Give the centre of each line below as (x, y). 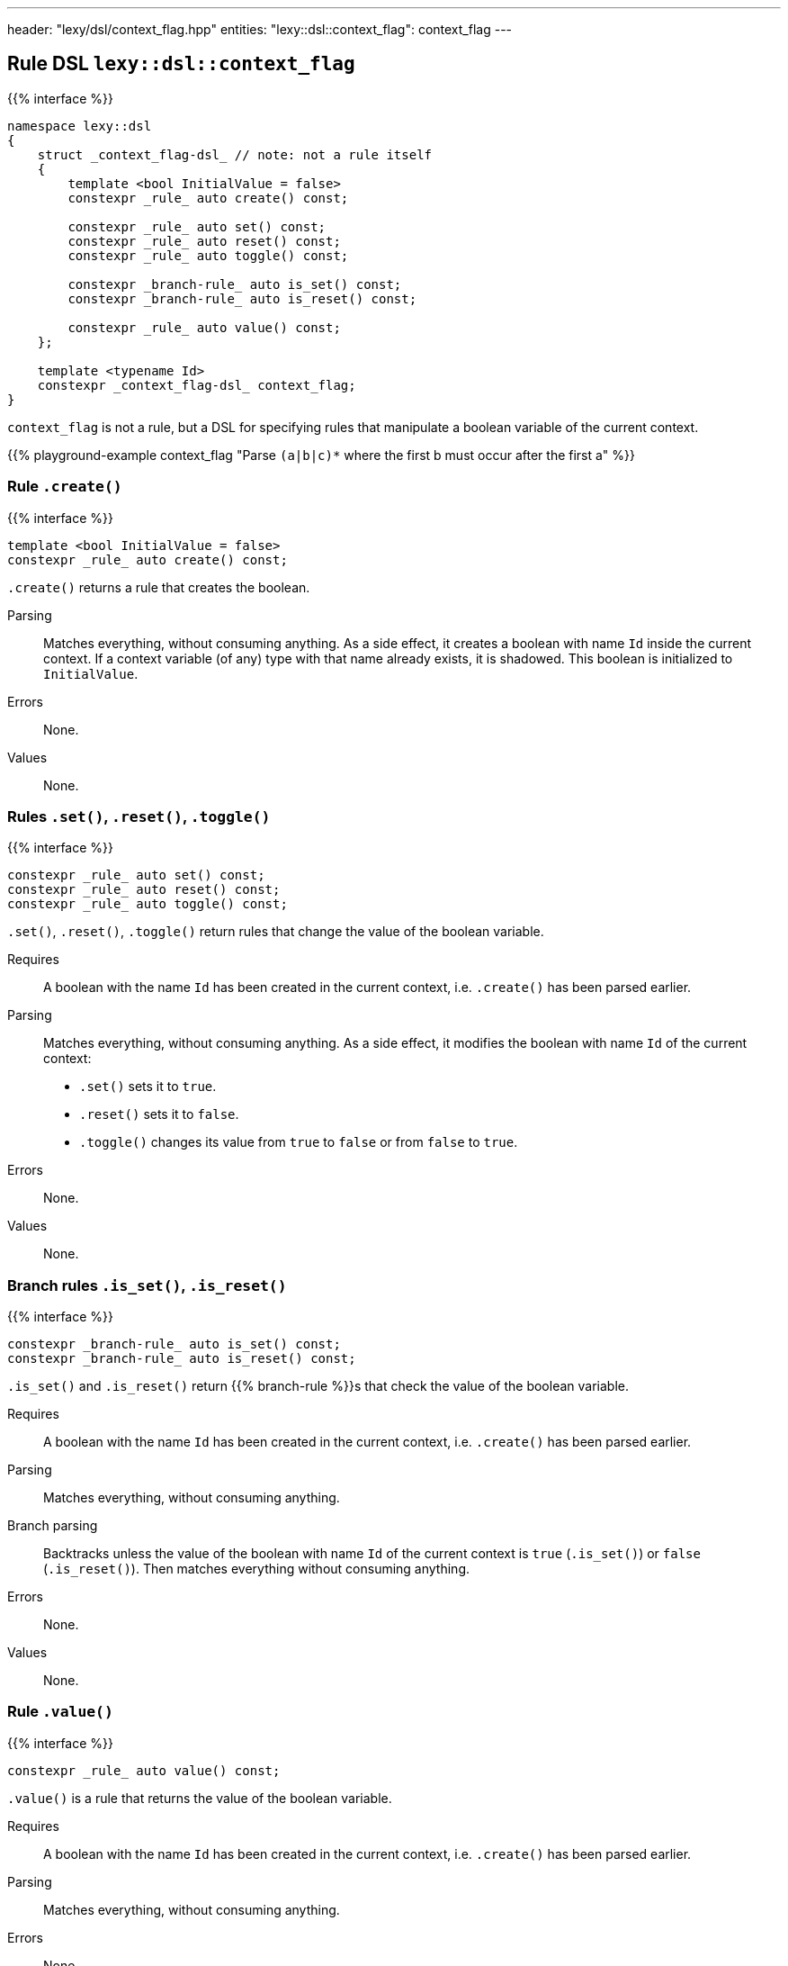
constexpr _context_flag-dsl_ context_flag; (197, 385)
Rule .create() (65, 487)
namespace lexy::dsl (80, 126)
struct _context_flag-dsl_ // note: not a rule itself (235, 154)
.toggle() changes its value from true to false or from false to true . (299, 1142)
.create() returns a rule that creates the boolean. (159, 587)
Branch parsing (53, 1526)
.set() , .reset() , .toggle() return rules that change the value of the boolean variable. (276, 932)
